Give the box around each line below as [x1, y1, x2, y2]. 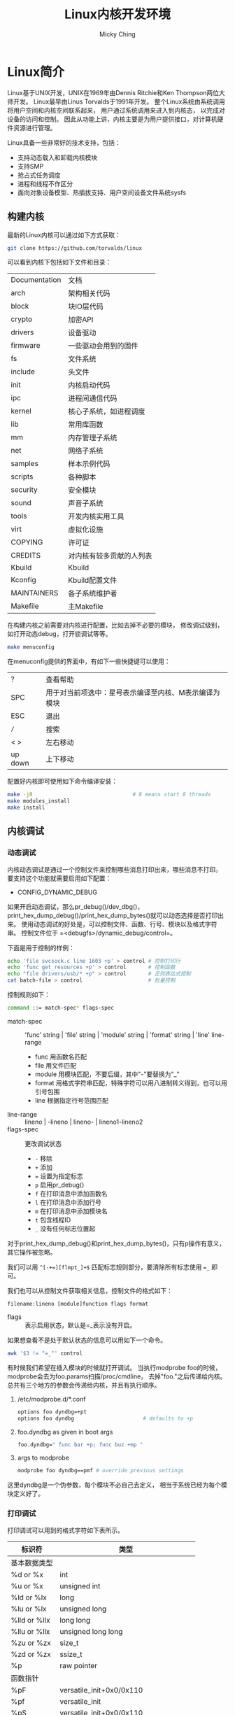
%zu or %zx [10, 1638, 51, 1648]
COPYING [10, 537, 43, 547]
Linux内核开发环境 [64, 6, 171, 22]
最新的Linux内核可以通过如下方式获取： [7, 230, 121, 239]
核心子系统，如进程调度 [68, 407, 145, 416]
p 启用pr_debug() [34, 1180, 85, 1189]
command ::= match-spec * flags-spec [7, 1005, 114, 1012]
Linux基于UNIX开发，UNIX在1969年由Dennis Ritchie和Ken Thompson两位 [7, 88, 219, 97]
